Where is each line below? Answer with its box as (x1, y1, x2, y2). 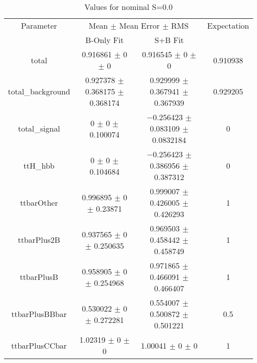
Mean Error (119, 20, 160, 31)
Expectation (207, 20, 249, 31)
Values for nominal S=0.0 (84, 1, 173, 12)
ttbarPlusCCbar (11, 339, 67, 351)
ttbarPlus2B (18, 234, 60, 245)
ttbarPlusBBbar (11, 308, 67, 319)
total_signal (18, 123, 60, 134)
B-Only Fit (85, 34, 124, 45)
